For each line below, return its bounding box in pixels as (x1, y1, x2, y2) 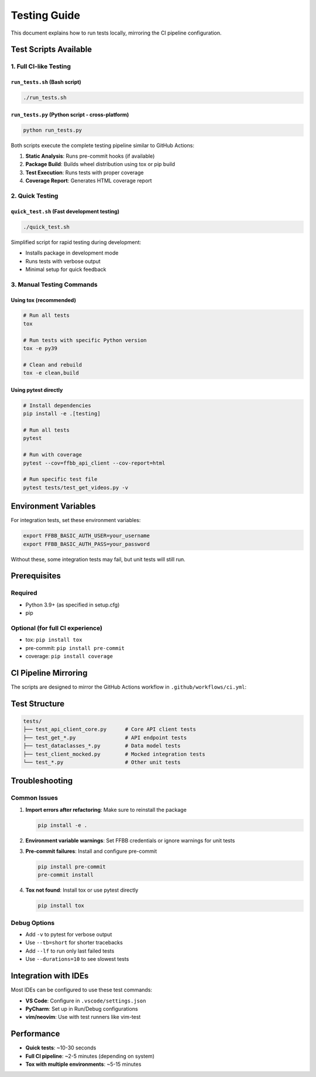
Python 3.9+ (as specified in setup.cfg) (25, 601, 120, 608)
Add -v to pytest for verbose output (25, 931, 112, 938)
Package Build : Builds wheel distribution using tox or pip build (25, 161, 176, 168)
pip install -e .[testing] (23, 411, 101, 417)
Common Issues (11, 794, 59, 802)
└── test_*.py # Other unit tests (23, 758, 181, 766)
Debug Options (11, 919, 55, 927)
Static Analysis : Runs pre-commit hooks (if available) (25, 153, 155, 160)
